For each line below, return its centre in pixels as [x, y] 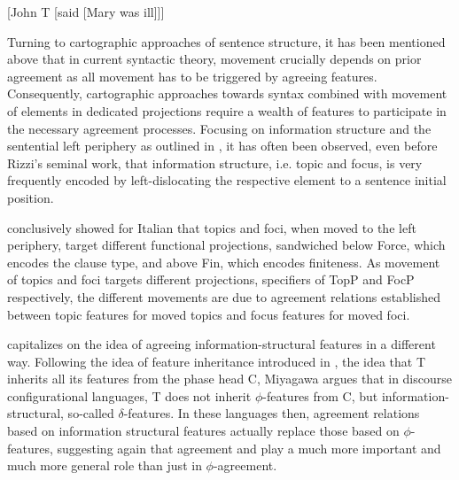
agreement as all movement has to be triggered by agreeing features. [192, 76]
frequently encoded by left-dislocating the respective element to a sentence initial [227, 180]
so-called [91, 413]
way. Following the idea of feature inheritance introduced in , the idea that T [217, 361]
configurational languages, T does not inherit [129, 395]
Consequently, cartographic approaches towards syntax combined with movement [227, 93]
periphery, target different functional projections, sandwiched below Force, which [226, 245]
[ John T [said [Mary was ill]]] [86, 12]
